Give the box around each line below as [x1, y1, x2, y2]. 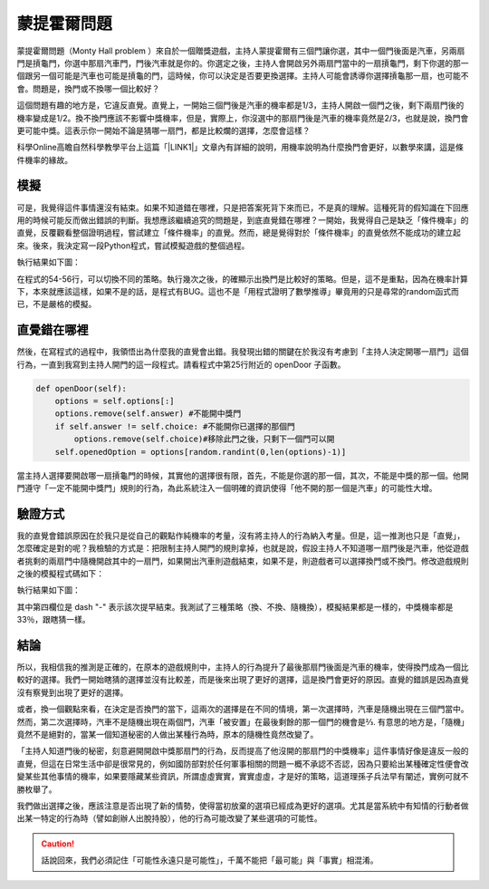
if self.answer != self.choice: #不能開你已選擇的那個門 [54, 421, 296, 431]
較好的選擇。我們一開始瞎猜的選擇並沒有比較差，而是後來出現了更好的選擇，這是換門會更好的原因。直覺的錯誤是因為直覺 [16, 674, 469, 685]
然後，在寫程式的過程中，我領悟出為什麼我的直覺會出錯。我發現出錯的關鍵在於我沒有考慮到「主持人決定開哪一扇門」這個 [16, 346, 469, 357]
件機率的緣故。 [16, 154, 72, 165]
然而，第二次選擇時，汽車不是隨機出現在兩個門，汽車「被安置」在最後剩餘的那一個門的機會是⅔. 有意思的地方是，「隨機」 [16, 716, 470, 727]
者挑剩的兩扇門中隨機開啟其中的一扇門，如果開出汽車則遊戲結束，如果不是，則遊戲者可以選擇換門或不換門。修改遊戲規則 [16, 556, 469, 566]
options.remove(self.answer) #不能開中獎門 [54, 409, 242, 419]
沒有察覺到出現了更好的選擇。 [16, 687, 129, 698]
